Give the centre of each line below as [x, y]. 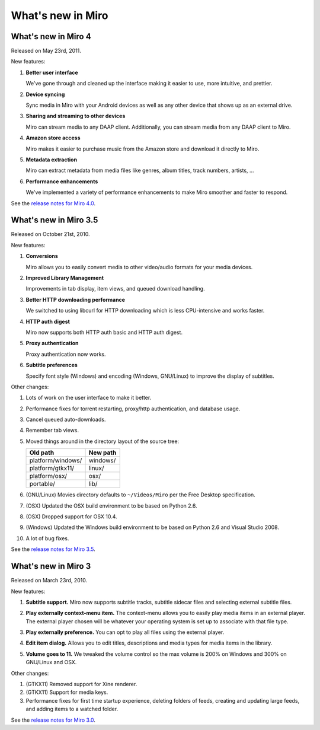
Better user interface [52, 72]
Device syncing [45, 94]
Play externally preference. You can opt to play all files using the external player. [125, 632]
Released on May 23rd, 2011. [46, 51]
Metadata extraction [51, 160]
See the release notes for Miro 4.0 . [53, 203]
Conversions [42, 256]
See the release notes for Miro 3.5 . [53, 549]
